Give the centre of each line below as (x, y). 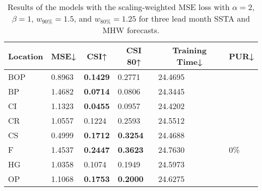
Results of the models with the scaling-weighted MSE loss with (119, 7)
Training (189, 50)
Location (26, 56)
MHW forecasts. (131, 30)
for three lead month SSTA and (194, 18)
